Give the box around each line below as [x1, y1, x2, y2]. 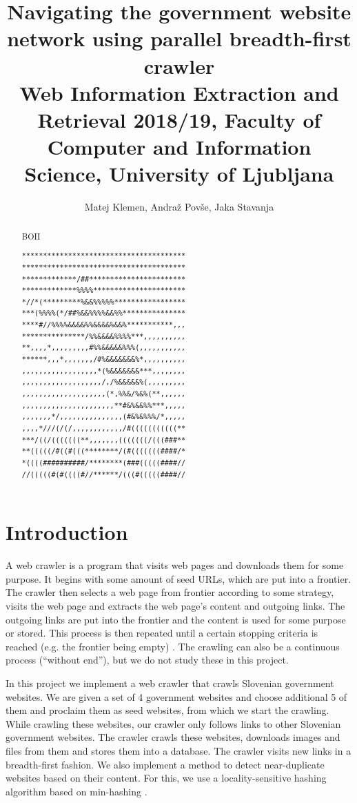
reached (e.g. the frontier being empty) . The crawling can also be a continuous [6, 639, 340, 653]
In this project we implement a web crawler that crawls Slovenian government [6, 676, 334, 690]
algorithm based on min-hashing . [6, 784, 147, 798]
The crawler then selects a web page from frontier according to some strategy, [6, 585, 334, 599]
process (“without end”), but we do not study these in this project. [6, 652, 289, 667]
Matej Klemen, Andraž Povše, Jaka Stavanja [84, 200, 274, 214]
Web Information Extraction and [19, 78, 339, 106]
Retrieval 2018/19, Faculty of [37, 105, 321, 133]
